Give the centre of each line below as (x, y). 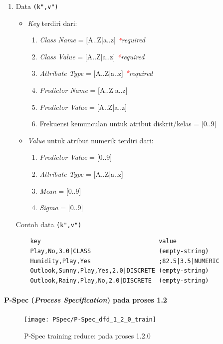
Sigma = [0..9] (61, 207)
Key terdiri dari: (52, 23)
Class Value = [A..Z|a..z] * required (92, 56)
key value (103, 241)
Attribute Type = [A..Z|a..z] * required (96, 73)
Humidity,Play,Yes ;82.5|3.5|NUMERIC (125, 261)
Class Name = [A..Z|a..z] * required (92, 40)
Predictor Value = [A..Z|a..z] (83, 107)
